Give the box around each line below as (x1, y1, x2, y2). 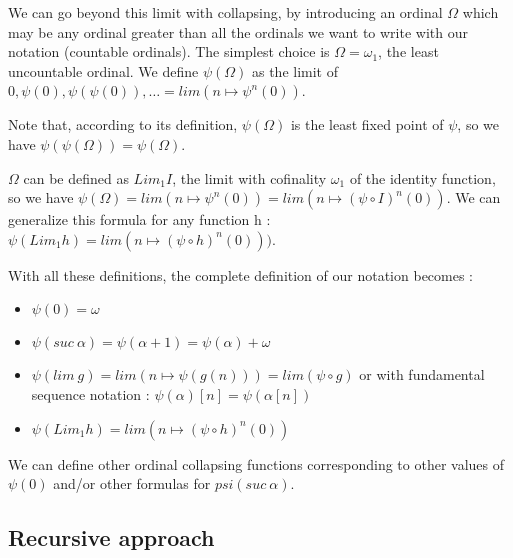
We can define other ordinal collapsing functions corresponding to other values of (8, 453, 504, 474)
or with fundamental (359, 364, 485, 385)
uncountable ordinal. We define (8, 60, 199, 81)
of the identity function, (349, 167, 496, 188)
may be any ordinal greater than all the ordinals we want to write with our (8, 21, 468, 42)
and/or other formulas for (53, 473, 211, 494)
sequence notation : (31, 383, 150, 404)
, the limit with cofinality (172, 167, 327, 188)
